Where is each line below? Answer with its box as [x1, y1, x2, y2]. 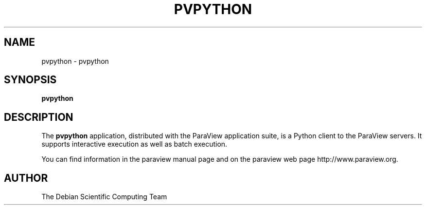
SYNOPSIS [4, 74, 57, 86]
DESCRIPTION [4, 111, 73, 123]
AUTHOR [4, 171, 48, 184]
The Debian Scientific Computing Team [41, 192, 167, 201]
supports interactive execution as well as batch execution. [41, 140, 228, 149]
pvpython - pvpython [41, 57, 109, 65]
